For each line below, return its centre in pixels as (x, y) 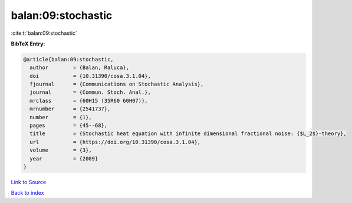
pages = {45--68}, (69, 126)
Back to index (27, 193)
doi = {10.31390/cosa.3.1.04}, (91, 76)
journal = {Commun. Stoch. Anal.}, (91, 92)
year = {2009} (64, 158)
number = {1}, (61, 117)
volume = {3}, (61, 150)
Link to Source (29, 182)
